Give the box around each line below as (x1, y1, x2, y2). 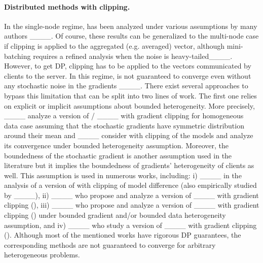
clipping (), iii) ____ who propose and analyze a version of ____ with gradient (4, 200, 259, 210)
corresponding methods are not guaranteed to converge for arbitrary (4, 239, 216, 250)
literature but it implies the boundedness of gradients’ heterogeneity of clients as (4, 160, 254, 171)
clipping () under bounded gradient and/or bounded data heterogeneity (4, 210, 226, 220)
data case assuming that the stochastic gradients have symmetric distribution (4, 120, 244, 130)
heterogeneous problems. (4, 249, 80, 260)
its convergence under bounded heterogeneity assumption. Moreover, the (4, 140, 229, 150)
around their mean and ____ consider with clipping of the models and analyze (4, 130, 253, 141)
